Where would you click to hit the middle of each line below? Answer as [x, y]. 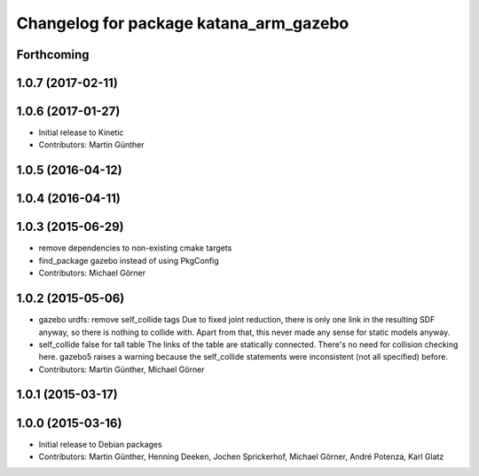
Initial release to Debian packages [101, 444]
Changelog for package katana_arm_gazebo [183, 23]
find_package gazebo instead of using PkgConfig [129, 260]
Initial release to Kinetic [81, 132]
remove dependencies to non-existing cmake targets [135, 248]
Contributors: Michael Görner [92, 273]
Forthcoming [53, 55]
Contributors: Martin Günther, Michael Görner [122, 369]
